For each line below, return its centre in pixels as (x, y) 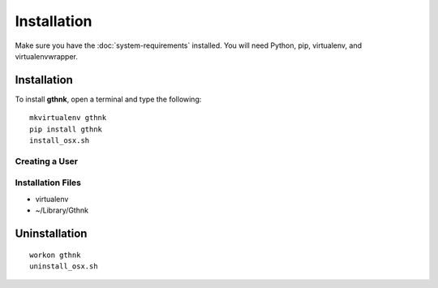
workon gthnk (55, 255)
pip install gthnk (66, 129)
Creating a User (47, 161)
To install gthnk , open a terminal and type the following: (108, 99)
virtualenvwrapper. (47, 56)
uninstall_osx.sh (64, 266)
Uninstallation (51, 233)
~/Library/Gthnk (62, 210)
